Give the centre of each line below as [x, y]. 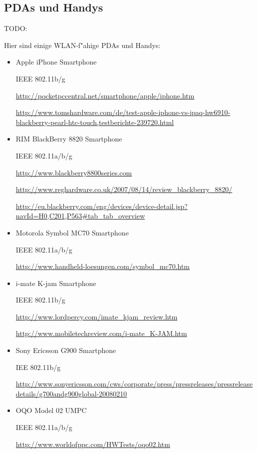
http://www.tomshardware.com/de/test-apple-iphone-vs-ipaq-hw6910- [123, 112]
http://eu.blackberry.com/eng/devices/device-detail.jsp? [102, 206]
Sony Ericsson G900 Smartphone [66, 350]
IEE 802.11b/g [38, 367]
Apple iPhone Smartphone [56, 62]
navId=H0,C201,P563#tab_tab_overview [80, 216]
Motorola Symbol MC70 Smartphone [72, 232]
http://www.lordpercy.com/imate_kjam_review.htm [97, 316]
